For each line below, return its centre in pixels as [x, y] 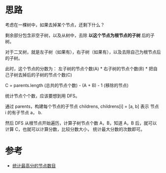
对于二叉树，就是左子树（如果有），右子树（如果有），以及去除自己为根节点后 [83, 52]
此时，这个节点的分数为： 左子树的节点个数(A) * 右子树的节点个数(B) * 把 [79, 68]
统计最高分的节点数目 [34, 166]
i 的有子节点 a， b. [24, 112]
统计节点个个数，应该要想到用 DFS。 [42, 96]
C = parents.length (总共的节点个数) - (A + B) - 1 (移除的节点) [67, 85]
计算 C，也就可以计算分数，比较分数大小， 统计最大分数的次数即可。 [75, 129]
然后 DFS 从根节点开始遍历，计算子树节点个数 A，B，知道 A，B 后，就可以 [81, 123]
